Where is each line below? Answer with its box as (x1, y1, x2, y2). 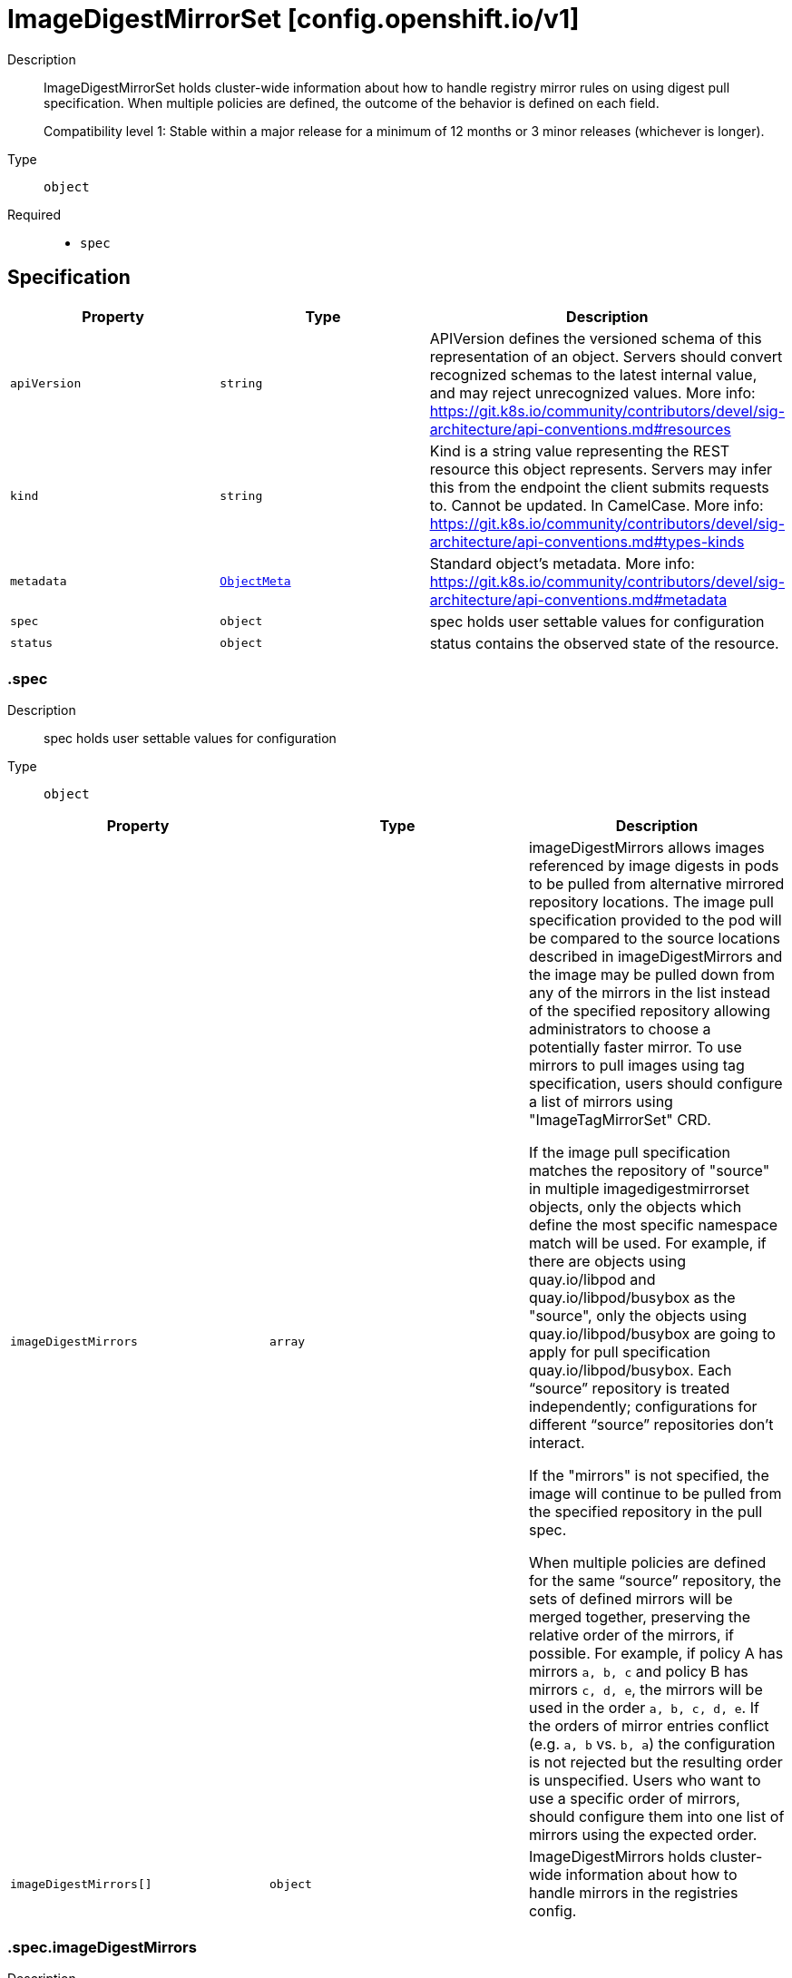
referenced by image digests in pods (528, 857, 779, 876)
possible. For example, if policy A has (528, 1644, 784, 1663)
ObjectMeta (220, 574, 291, 589)
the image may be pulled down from (528, 965, 775, 984)
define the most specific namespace (528, 1216, 778, 1235)
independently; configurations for (528, 1397, 758, 1416)
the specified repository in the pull (528, 1503, 763, 1522)
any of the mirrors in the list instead (528, 984, 771, 1003)
